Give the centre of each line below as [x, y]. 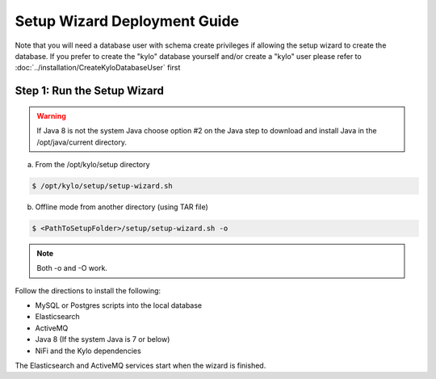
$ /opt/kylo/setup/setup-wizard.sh [102, 185]
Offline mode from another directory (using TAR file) [122, 207]
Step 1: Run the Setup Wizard [90, 91]
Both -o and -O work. [72, 268]
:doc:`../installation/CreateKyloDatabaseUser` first [98, 68]
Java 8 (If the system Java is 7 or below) [103, 339]
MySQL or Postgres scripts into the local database [119, 305]
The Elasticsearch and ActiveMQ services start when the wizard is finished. [140, 365]
